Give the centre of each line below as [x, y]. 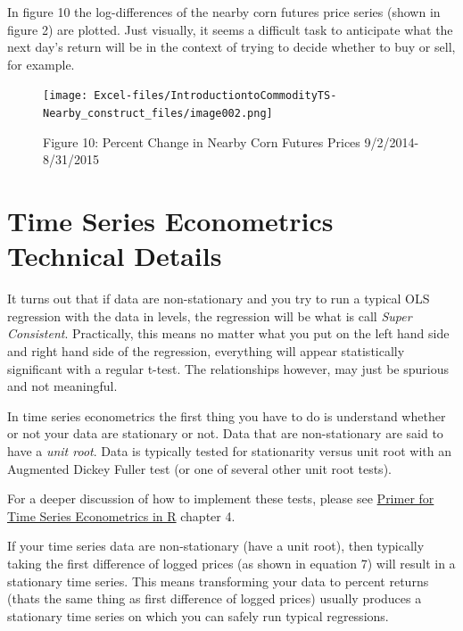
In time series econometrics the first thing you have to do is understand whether [227, 415]
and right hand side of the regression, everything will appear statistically [206, 350]
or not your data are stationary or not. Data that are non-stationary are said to [225, 433]
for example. [41, 64]
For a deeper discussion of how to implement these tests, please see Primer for [221, 498]
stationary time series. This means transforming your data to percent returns [218, 581]
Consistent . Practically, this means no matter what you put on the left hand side [228, 333]
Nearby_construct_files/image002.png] [158, 114]
